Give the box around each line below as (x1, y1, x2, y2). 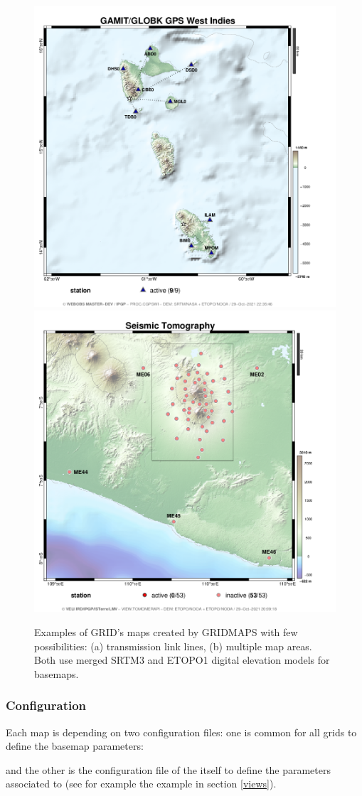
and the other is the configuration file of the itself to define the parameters (6, 762, 331, 777)
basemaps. (34, 666, 79, 681)
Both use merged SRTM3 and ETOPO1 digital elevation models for (34, 652, 330, 667)
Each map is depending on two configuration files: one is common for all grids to (6, 724, 357, 739)
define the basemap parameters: (6, 738, 144, 753)
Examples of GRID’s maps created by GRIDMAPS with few (34, 625, 298, 640)
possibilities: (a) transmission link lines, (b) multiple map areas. (34, 638, 312, 653)
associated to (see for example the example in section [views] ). (6, 776, 277, 791)
